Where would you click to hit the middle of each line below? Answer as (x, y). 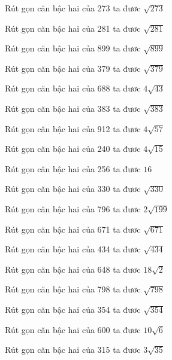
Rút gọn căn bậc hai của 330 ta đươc (73, 189)
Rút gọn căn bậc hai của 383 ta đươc (73, 108)
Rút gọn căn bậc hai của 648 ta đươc (73, 269)
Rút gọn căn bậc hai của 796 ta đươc (73, 208)
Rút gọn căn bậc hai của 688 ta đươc (73, 88)
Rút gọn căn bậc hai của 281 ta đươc (73, 28)
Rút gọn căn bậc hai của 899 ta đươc (73, 48)
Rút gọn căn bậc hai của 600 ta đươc (73, 329)
